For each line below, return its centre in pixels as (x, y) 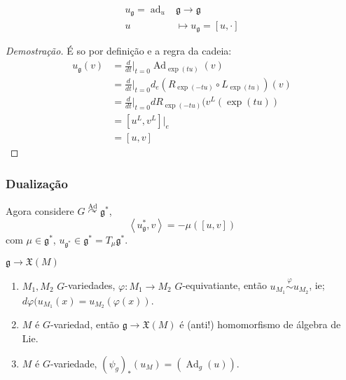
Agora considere (40, 211)
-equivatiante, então (224, 285)
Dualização (37, 183)
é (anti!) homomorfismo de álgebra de (260, 324)
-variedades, (90, 285)
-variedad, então (84, 324)
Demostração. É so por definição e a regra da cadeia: (119, 50)
